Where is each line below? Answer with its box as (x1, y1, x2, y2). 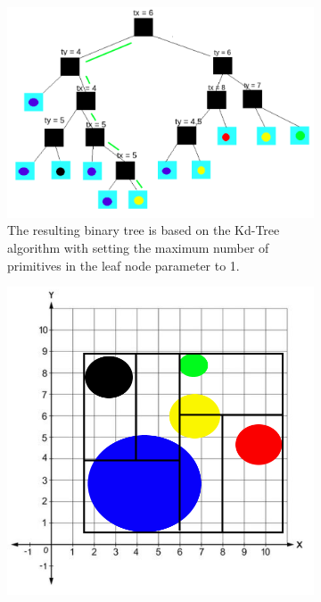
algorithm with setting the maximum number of (7, 238, 269, 256)
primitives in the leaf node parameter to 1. (7, 255, 240, 274)
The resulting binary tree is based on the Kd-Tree (7, 221, 280, 239)
